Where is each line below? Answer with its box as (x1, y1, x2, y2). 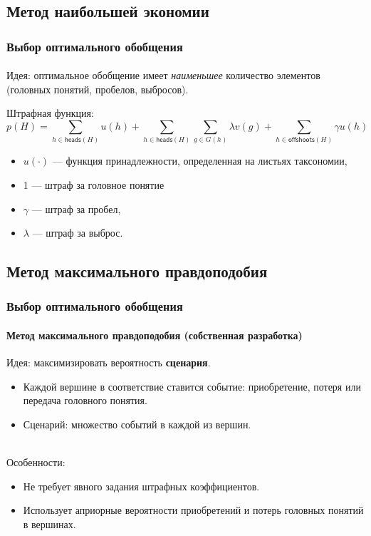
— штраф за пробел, (31, 201, 121, 216)
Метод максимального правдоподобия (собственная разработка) (6, 327, 303, 342)
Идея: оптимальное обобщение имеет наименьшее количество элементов (6, 68, 320, 83)
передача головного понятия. (23, 393, 147, 408)
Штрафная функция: (6, 105, 94, 120)
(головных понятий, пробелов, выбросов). (6, 81, 189, 96)
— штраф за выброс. (32, 225, 123, 240)
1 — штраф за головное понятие (23, 177, 164, 192)
